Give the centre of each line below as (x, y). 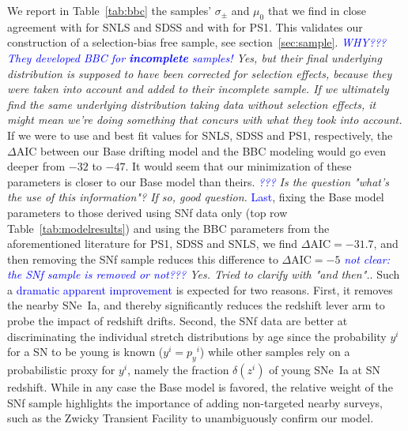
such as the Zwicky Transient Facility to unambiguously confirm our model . (191, 418)
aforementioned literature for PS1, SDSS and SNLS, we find (153, 244)
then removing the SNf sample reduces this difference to (143, 259)
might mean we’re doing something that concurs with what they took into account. (205, 120)
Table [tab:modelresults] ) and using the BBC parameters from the (168, 228)
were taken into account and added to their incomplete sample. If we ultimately (198, 89)
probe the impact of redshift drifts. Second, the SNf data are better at (178, 321)
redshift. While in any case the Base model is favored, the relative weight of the (200, 387)
